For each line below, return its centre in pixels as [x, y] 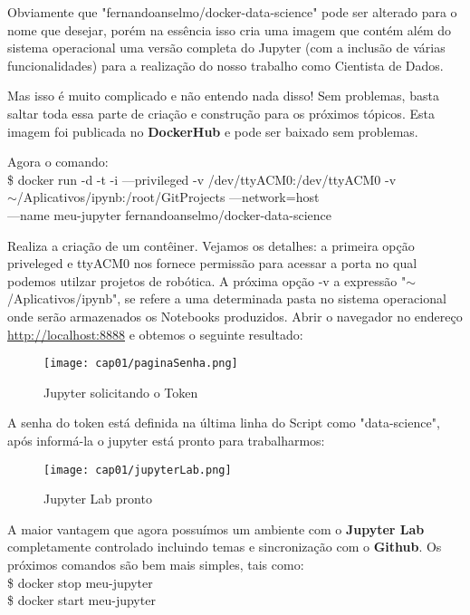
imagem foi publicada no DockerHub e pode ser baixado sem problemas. [213, 131]
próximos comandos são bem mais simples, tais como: [156, 564]
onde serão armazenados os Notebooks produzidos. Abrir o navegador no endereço [235, 316]
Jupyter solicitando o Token [121, 392]
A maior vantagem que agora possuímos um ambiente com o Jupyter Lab [216, 529]
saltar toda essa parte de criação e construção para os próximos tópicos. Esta [221, 113]
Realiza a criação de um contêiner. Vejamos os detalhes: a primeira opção [211, 245]
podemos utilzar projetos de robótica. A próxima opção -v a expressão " [207, 280]
